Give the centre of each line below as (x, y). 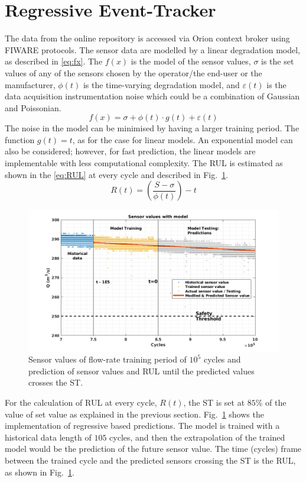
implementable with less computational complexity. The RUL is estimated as (144, 163)
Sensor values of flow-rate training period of (108, 359)
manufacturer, (30, 84)
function (20, 139)
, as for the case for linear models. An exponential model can (183, 139)
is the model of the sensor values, (191, 61)
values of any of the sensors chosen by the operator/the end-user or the (134, 72)
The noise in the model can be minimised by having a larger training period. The (152, 128)
